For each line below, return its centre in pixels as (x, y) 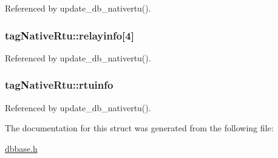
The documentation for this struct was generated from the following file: (139, 128)
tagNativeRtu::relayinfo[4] (69, 35)
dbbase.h (21, 148)
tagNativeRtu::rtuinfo (59, 85)
